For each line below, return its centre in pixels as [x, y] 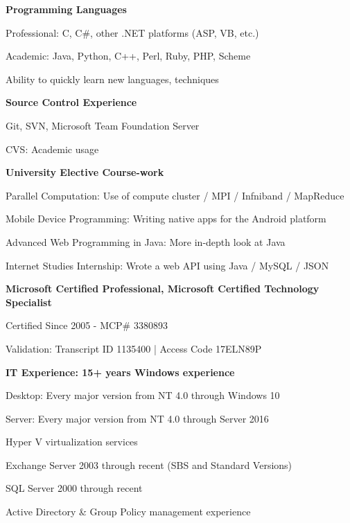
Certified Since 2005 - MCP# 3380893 [87, 325]
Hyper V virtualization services [72, 442]
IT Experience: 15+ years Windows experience [120, 372]
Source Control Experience [71, 102]
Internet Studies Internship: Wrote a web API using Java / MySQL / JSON [167, 265]
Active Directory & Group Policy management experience [128, 512]
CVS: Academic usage [52, 149]
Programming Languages [66, 9]
